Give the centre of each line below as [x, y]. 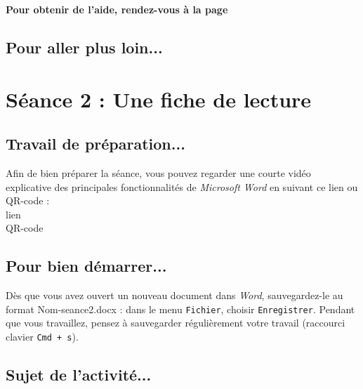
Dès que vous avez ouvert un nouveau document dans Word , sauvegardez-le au [174, 295]
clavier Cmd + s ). [42, 336]
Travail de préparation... [95, 144]
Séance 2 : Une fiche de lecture [159, 99]
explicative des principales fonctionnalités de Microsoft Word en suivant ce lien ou [182, 186]
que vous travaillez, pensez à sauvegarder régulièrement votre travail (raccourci [176, 323]
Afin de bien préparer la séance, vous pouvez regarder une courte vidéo [158, 172]
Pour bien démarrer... [86, 266]
